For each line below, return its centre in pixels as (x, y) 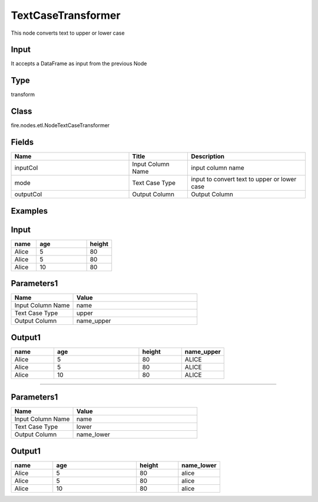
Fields (22, 142)
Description (208, 157)
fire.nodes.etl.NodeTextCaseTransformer (60, 125)
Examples (29, 211)
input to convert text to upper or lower (244, 179)
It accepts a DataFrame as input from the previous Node (79, 64)
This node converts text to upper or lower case (68, 33)
